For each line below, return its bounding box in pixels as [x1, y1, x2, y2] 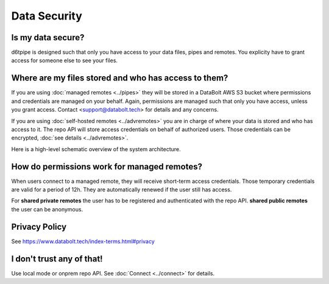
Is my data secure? [11, 32, 85, 43]
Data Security [11, 9, 82, 23]
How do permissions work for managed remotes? [11, 162, 202, 172]
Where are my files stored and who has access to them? [11, 73, 228, 83]
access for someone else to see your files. [11, 57, 118, 64]
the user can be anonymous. [11, 205, 83, 213]
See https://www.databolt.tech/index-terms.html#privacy [11, 238, 155, 245]
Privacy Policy [11, 221, 67, 232]
